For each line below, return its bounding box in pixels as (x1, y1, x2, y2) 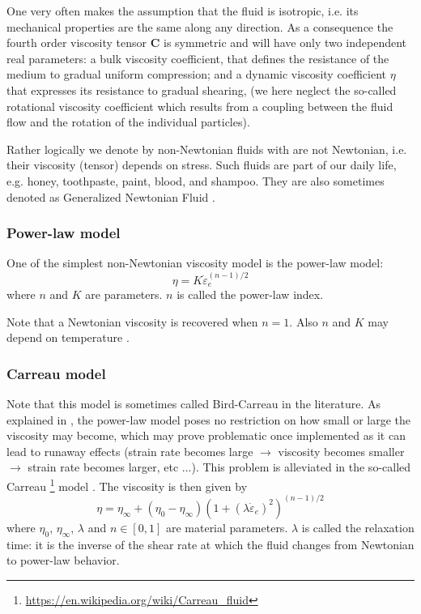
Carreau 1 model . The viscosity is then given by (6, 475, 248, 494)
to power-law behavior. (6, 552, 120, 569)
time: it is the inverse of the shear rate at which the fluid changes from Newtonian (6, 535, 415, 552)
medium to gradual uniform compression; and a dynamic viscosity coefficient (6, 66, 387, 83)
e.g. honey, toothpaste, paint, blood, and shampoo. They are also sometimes (6, 172, 385, 189)
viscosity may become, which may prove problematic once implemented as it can (6, 427, 406, 444)
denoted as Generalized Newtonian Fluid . (6, 188, 215, 205)
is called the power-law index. (176, 286, 324, 303)
